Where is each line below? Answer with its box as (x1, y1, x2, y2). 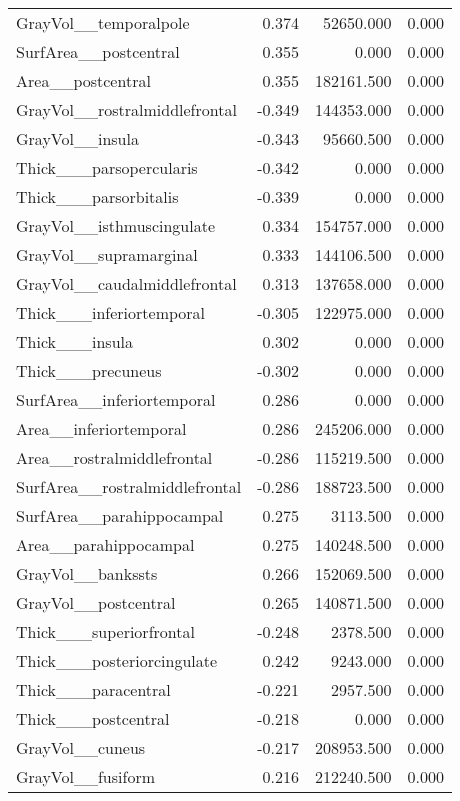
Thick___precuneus (16, 359, 162, 382)
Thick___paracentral (16, 678, 171, 701)
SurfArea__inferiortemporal (16, 388, 216, 411)
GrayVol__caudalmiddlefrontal (16, 272, 237, 295)
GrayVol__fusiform (16, 765, 155, 788)
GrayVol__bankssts (16, 562, 158, 585)
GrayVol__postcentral (16, 591, 176, 614)
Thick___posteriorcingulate (16, 649, 218, 672)
